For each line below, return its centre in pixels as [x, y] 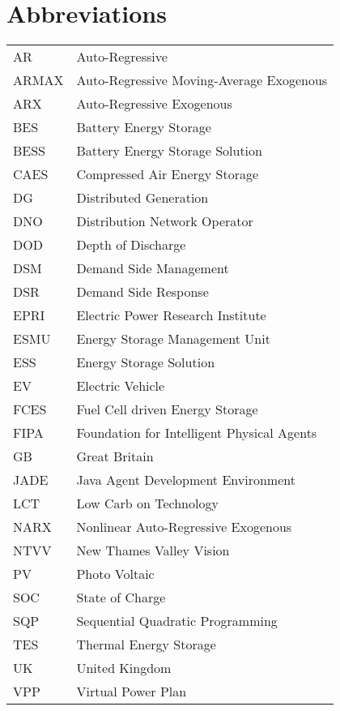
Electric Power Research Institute [171, 315]
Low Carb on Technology [147, 503]
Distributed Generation [142, 198]
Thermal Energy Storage [146, 645]
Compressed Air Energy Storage [168, 174]
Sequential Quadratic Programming [177, 621]
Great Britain [115, 456]
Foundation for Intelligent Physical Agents [197, 433]
